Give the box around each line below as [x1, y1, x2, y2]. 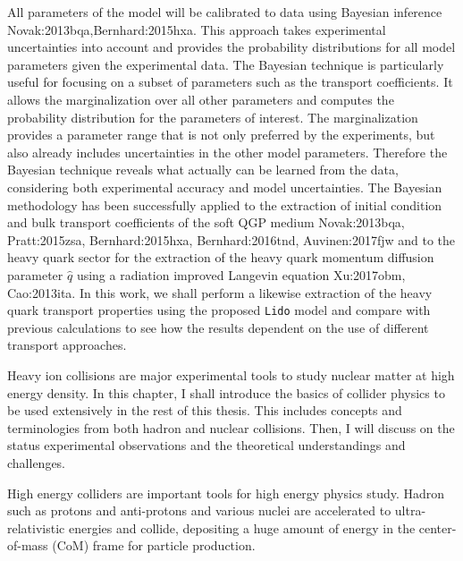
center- [418, 518, 457, 537]
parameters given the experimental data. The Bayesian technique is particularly [7, 55, 444, 73]
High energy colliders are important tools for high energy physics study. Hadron [7, 483, 445, 502]
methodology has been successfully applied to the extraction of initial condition [7, 195, 442, 214]
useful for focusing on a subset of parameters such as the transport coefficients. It [7, 72, 453, 91]
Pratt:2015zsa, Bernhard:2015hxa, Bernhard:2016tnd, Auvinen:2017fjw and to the [7, 230, 456, 249]
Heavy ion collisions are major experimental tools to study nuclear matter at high [7, 365, 455, 384]
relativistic [7, 518, 65, 537]
